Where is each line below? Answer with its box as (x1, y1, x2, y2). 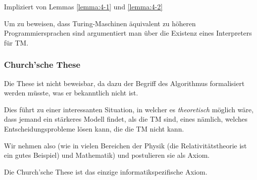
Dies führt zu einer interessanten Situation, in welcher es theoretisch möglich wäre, (4, 104, 254, 114)
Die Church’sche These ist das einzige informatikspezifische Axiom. (4, 166, 207, 177)
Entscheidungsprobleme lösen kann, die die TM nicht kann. (4, 123, 184, 134)
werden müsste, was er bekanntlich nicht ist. (4, 88, 138, 98)
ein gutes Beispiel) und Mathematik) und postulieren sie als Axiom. (4, 150, 210, 160)
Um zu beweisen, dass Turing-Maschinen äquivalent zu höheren (4, 18, 196, 28)
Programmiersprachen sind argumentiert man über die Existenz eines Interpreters (4, 28, 252, 38)
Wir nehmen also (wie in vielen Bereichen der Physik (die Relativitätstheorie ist (4, 140, 247, 150)
